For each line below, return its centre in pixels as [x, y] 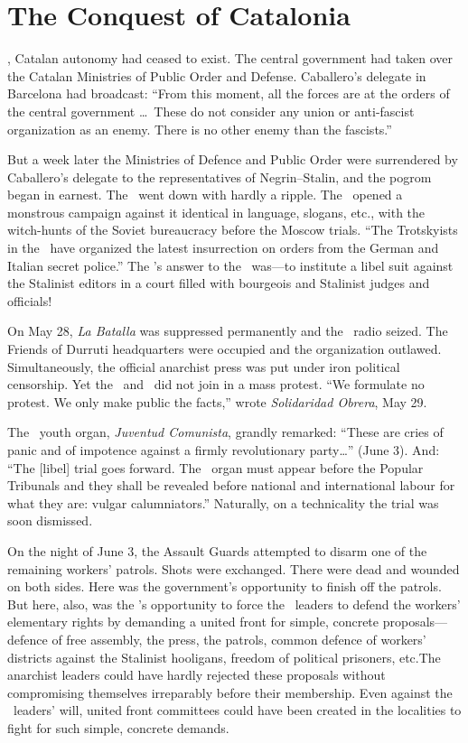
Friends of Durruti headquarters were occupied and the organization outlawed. [225, 349]
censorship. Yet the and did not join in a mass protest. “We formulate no [216, 384]
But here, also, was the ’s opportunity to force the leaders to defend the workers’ [234, 604]
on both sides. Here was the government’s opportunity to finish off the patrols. [225, 586]
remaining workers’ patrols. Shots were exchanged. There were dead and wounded [234, 568]
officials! [30, 300]
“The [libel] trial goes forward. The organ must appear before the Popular [215, 467]
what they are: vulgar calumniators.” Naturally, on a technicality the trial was [223, 502]
